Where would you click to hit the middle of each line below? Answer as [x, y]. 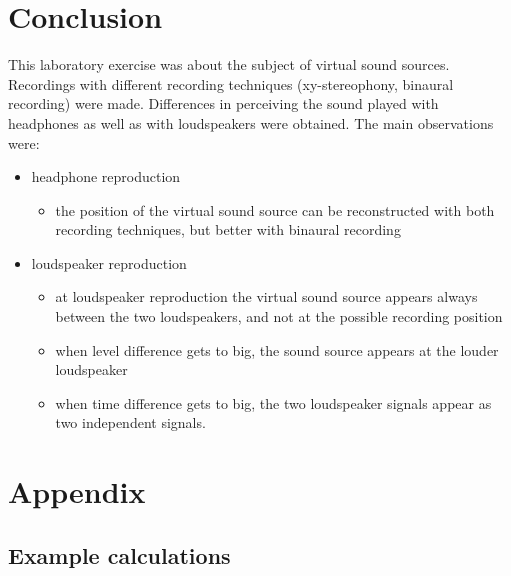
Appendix [77, 491]
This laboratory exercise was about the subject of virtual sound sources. [229, 64]
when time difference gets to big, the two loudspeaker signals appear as [273, 402]
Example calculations [119, 554]
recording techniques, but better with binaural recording [228, 229]
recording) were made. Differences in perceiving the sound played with [223, 103]
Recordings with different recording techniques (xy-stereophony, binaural [231, 83]
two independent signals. [130, 422]
